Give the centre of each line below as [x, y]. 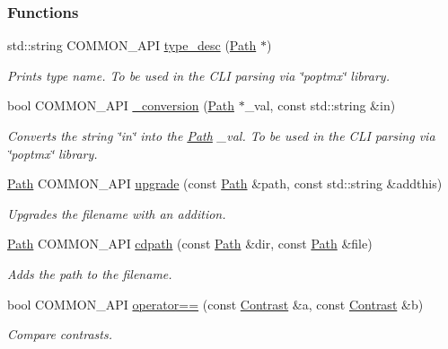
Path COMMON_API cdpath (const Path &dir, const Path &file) [190, 244]
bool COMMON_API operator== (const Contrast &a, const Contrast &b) [215, 304]
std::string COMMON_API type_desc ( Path [132, 45]
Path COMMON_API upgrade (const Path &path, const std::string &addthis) [225, 183]
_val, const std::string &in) [320, 105]
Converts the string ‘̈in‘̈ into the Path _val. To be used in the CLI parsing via [221, 135]
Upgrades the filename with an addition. [117, 213]
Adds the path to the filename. [90, 273]
